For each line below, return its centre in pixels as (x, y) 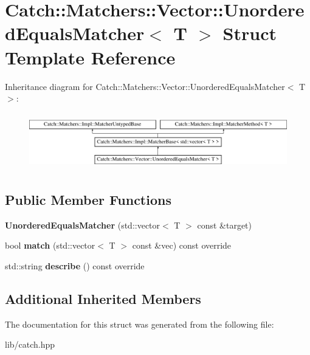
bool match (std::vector (50, 245)
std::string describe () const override (75, 265)
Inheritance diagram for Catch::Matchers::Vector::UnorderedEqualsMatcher (145, 86)
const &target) (225, 225)
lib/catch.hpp (30, 344)
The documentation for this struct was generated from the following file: (139, 324)
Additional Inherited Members (103, 298)
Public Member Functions (88, 199)
